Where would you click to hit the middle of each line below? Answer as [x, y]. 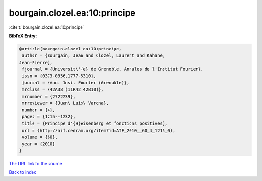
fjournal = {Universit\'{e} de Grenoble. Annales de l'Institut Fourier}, [113, 69]
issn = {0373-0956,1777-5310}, [59, 76]
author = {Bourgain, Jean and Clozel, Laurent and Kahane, [94, 56]
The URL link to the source [36, 163]
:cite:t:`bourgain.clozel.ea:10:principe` [47, 27]
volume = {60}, [40, 137]
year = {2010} [39, 144]
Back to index [23, 172]
